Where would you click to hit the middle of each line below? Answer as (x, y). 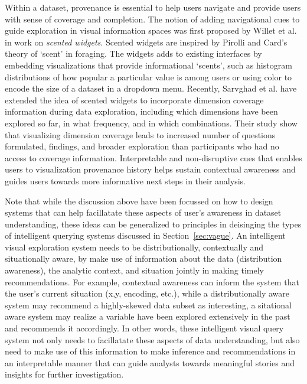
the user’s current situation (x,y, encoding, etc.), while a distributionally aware (147, 293)
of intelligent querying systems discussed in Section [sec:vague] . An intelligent (145, 235)
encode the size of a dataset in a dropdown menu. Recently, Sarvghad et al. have (151, 88)
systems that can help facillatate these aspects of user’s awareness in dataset (143, 212)
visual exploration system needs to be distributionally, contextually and (134, 247)
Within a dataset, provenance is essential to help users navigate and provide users (153, 7)
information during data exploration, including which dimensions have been (141, 111)
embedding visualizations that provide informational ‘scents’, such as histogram (148, 65)
